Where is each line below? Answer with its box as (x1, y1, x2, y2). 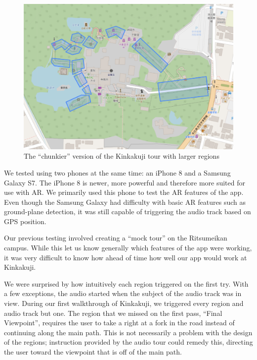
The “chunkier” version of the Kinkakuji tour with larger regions (24, 151, 219, 161)
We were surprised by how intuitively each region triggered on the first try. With (4, 278, 249, 289)
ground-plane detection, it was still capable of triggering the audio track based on (4, 206, 251, 217)
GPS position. (4, 216, 46, 226)
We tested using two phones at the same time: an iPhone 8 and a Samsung (4, 167, 231, 178)
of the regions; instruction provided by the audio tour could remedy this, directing (4, 337, 253, 347)
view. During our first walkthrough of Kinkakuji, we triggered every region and (4, 298, 244, 308)
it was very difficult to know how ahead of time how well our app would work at (4, 252, 247, 262)
